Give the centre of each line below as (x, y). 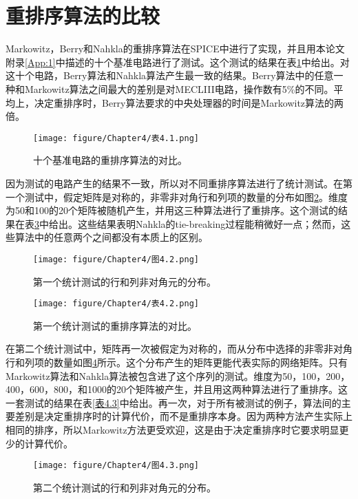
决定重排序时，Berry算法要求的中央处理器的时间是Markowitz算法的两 (189, 102)
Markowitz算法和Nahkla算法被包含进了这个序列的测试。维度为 (144, 375)
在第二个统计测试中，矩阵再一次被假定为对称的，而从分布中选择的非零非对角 (179, 349)
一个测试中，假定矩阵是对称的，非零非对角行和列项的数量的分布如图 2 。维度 (177, 197)
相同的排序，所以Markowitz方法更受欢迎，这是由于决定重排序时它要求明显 (172, 429)
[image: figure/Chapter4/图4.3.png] (116, 466)
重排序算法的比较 (83, 15)
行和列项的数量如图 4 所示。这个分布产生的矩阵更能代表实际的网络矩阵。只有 (177, 362)
